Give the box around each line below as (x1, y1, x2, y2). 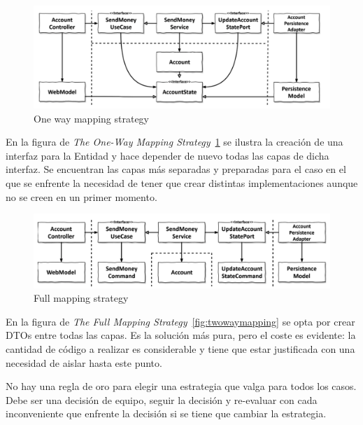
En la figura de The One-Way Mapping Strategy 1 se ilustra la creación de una (6, 134, 343, 149)
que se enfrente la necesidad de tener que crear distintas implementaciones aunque (6, 175, 358, 190)
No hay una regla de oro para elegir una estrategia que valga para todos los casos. (6, 379, 357, 393)
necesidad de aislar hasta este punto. (6, 355, 162, 370)
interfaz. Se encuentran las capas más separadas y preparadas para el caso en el (6, 162, 346, 176)
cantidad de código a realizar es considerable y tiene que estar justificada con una (6, 341, 355, 356)
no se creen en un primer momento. (6, 189, 157, 204)
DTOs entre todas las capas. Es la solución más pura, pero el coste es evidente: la (6, 328, 356, 342)
